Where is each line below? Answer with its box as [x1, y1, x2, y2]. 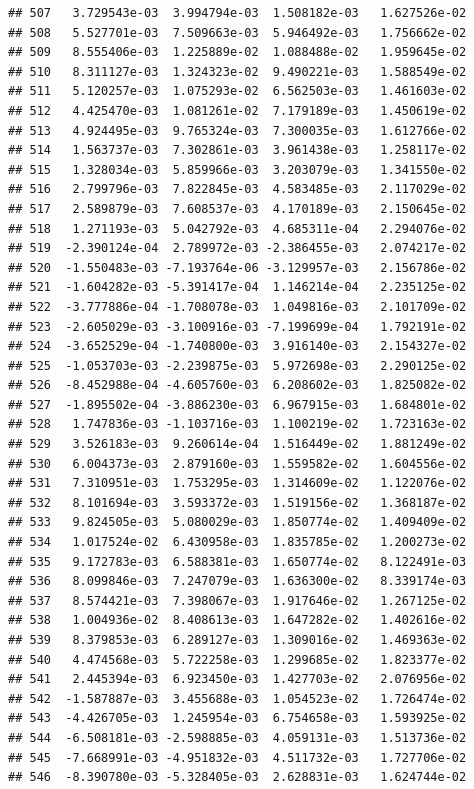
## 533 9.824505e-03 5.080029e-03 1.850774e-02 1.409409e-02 [8, 515, 467, 530]
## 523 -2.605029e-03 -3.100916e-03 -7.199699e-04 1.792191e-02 [8, 319, 467, 334]
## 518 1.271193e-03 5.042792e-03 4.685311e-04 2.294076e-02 [8, 221, 467, 236]
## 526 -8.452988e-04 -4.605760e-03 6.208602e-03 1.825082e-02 [8, 378, 467, 393]
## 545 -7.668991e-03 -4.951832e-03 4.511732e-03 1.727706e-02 [8, 750, 467, 765]
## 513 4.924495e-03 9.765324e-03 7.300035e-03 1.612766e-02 [8, 123, 467, 138]
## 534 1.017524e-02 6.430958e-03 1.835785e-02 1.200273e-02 [8, 535, 467, 550]
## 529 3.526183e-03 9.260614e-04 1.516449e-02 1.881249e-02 [8, 437, 467, 452]
